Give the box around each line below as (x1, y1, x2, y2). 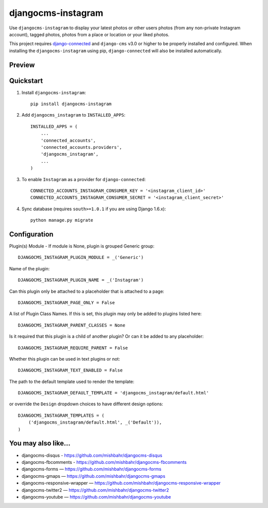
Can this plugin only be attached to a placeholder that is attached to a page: (9, 288, 165, 294)
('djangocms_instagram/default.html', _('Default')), (28, 420, 162, 425)
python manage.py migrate (30, 217, 94, 223)
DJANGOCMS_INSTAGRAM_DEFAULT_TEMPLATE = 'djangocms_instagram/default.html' (18, 390, 209, 396)
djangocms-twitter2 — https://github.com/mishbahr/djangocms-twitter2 (21, 487, 169, 493)
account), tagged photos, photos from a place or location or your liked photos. (9, 31, 170, 37)
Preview (9, 61, 35, 69)
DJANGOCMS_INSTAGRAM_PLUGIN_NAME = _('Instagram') (18, 277, 144, 283)
